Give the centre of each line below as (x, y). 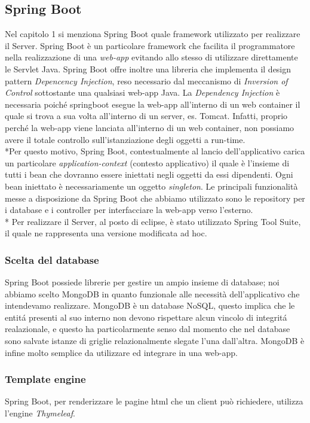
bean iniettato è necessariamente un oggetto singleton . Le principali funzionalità (151, 186)
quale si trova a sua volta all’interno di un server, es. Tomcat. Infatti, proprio (146, 116)
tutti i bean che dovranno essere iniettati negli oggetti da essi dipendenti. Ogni (149, 174)
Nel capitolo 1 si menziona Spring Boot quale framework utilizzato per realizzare (153, 34)
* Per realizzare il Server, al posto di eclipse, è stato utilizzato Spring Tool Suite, (153, 221)
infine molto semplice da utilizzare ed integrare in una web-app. (121, 352)
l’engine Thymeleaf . (40, 413)
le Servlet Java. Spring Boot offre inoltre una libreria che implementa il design (148, 69)
